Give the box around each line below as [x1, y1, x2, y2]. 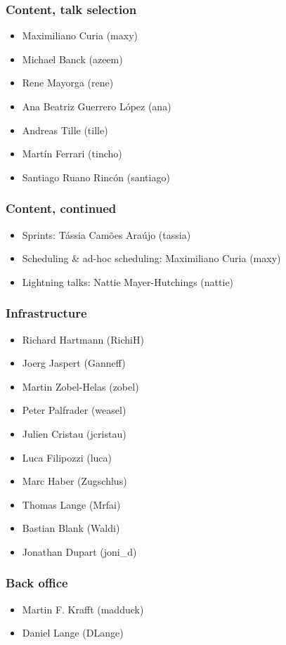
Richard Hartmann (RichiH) [22, 332, 144, 346]
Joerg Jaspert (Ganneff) [22, 356, 126, 370]
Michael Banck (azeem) [22, 51, 123, 66]
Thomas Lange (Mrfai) [22, 497, 121, 512]
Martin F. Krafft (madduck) [22, 601, 144, 616]
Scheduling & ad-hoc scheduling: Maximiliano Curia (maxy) [22, 251, 281, 266]
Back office [6, 574, 68, 592]
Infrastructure [6, 304, 87, 322]
